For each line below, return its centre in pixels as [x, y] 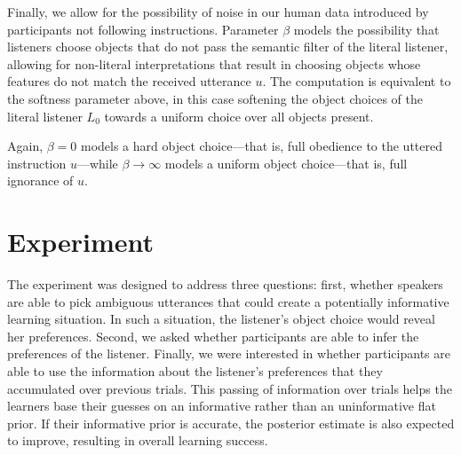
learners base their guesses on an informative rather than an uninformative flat [222, 406]
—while [97, 163]
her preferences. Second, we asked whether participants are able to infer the [213, 336]
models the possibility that [366, 29]
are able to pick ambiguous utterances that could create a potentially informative [228, 301]
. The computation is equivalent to [357, 81]
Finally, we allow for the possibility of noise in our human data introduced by [218, 12]
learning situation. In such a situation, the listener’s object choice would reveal [221, 319]
